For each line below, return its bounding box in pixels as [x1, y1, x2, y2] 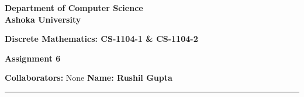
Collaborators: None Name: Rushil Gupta [5, 71, 172, 84]
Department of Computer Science [5, 2, 143, 13]
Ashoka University [5, 13, 81, 25]
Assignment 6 [5, 52, 61, 64]
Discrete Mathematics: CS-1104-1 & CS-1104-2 [5, 33, 198, 45]
